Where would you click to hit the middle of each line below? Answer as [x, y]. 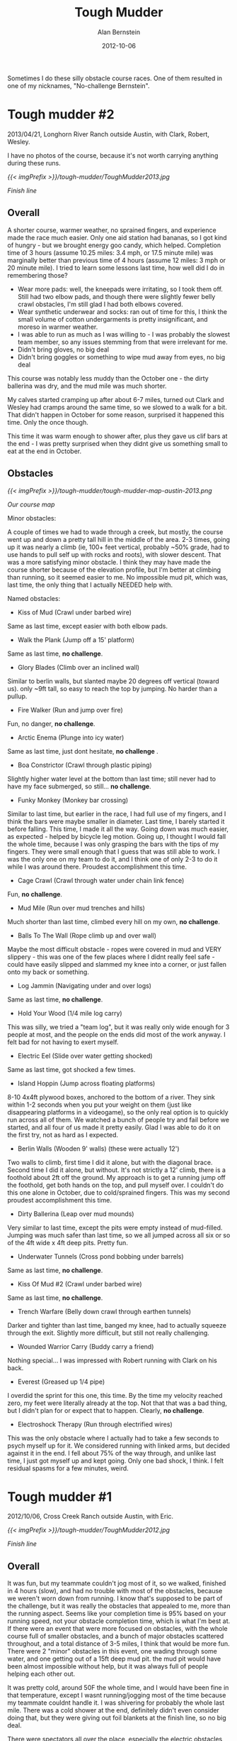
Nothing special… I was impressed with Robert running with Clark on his [112, 1360]
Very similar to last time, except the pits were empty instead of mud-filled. [115, 1227]
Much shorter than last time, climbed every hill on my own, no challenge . [114, 921]
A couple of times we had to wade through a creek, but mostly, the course [115, 532]
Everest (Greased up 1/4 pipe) [61, 1382]
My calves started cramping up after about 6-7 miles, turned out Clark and [116, 399]
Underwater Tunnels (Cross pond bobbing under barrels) [100, 1256]
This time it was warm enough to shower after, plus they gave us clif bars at [117, 436]
